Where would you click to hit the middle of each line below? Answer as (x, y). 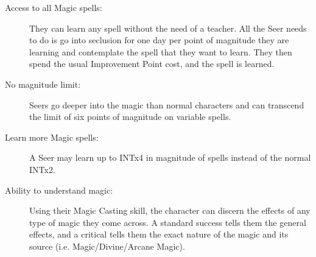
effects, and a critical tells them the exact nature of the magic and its (159, 234)
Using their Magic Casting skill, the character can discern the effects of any (170, 210)
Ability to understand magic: (59, 190)
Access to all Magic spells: (54, 7)
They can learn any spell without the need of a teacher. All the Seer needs (168, 28)
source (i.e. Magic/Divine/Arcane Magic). (107, 246)
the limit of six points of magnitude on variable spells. (130, 117)
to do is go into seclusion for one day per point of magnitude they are (159, 40)
